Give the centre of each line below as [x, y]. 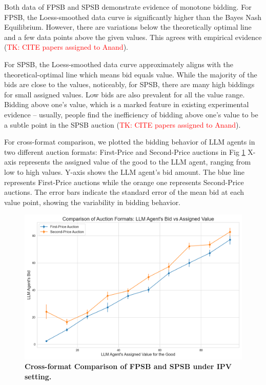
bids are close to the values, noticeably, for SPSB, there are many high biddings [129, 84]
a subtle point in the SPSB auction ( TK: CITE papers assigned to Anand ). [122, 124]
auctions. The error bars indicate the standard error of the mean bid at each [124, 192]
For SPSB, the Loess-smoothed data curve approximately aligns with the [119, 64]
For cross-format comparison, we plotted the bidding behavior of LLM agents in [130, 142]
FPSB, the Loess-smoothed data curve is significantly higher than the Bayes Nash [133, 17]
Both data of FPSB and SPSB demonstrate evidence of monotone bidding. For [128, 7]
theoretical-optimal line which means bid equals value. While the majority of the [131, 74]
